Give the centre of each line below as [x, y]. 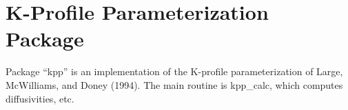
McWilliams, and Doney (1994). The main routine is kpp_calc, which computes [174, 84]
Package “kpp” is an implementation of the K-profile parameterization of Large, [174, 71]
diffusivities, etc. [40, 98]
